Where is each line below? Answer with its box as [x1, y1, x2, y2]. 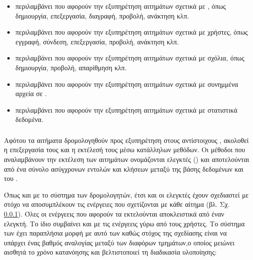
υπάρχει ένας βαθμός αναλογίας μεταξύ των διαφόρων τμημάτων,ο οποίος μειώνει [4, 237, 235, 247]
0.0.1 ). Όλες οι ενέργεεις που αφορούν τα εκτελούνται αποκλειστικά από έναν [4, 209, 224, 219]
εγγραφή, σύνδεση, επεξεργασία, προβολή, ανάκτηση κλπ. [15, 36, 179, 46]
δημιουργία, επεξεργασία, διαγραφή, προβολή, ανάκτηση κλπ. [15, 10, 189, 20]
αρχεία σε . [15, 88, 47, 99]
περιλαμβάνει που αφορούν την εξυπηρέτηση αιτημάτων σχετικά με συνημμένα [15, 79, 238, 89]
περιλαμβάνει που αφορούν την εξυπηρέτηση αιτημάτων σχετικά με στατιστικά [15, 104, 237, 115]
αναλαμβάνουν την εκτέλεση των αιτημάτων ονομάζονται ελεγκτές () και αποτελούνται [4, 154, 250, 164]
